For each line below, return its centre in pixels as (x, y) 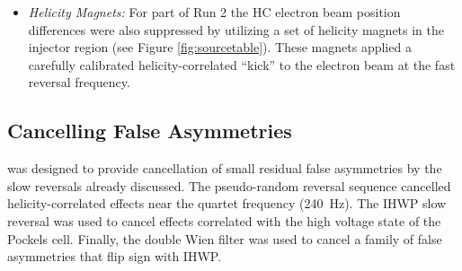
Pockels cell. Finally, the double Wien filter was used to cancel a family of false (225, 238)
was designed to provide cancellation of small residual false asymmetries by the (225, 168)
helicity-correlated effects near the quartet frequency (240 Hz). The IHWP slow (227, 203)
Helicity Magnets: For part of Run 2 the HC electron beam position (214, 12)
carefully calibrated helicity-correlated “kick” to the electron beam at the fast (242, 64)
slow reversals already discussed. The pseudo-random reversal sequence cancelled (229, 185)
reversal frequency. (79, 82)
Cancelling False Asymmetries (150, 131)
